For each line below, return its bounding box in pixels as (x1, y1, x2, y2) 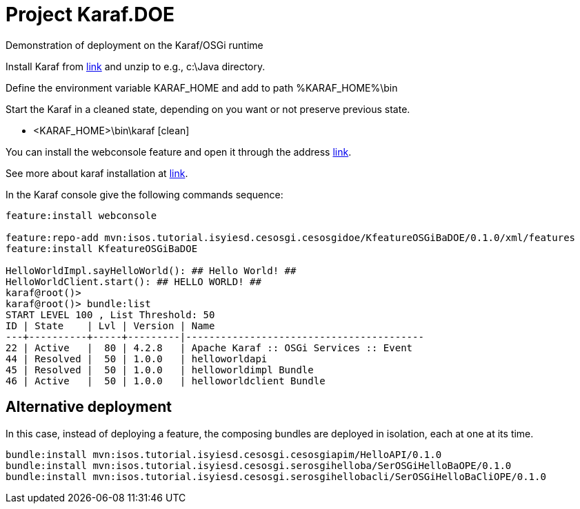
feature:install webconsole (6, 209, 157, 221)
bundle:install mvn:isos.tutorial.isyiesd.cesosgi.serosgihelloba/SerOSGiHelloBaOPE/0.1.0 (6, 459, 512, 471)
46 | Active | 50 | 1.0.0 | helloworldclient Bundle (6, 375, 326, 386)
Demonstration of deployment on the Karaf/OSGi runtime (6, 39, 263, 51)
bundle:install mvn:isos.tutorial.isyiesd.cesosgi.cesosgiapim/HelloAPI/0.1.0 (6, 448, 442, 460)
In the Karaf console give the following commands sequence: (6, 188, 283, 200)
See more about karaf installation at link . (6, 167, 188, 179)
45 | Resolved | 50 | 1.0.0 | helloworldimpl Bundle (6, 364, 314, 375)
